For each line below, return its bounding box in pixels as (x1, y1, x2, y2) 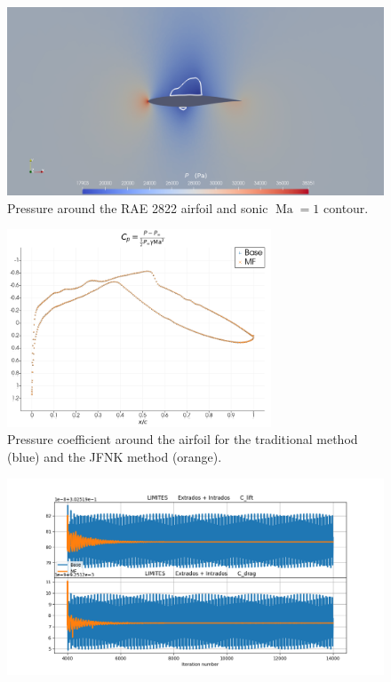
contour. (323, 198, 369, 217)
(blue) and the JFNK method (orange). (7, 447, 222, 465)
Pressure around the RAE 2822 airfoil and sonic (7, 198, 268, 217)
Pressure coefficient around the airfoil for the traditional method (7, 430, 358, 448)
